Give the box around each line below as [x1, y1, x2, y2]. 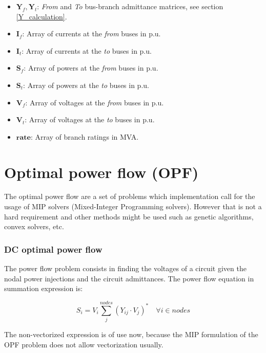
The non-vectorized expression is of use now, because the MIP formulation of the [4, 328, 258, 339]
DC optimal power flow [4, 242, 103, 255]
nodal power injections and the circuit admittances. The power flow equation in [4, 273, 254, 283]
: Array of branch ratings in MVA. [30, 131, 139, 142]
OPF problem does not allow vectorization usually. [4, 339, 163, 349]
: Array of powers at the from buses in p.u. [24, 62, 158, 73]
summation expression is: [4, 283, 83, 294]
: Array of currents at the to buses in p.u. [22, 45, 152, 56]
